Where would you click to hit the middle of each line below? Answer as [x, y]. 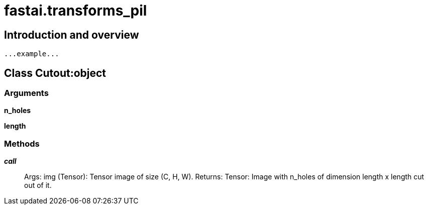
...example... [32, 54]
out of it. [38, 185]
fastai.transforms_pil [76, 11]
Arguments [26, 93]
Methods [22, 143]
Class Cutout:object [55, 73]
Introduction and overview [72, 35]
